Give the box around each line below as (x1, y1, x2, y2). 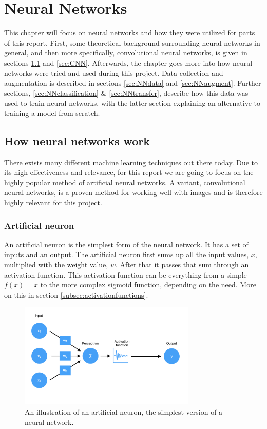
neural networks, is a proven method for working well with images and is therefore (4, 187, 263, 198)
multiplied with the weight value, (4, 259, 108, 270)
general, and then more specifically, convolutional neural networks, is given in (4, 47, 247, 58)
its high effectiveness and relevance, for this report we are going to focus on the (4, 167, 254, 178)
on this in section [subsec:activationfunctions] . (4, 289, 148, 300)
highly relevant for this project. (4, 197, 102, 208)
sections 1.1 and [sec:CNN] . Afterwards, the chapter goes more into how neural (4, 57, 253, 68)
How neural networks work (4, 132, 150, 148)
